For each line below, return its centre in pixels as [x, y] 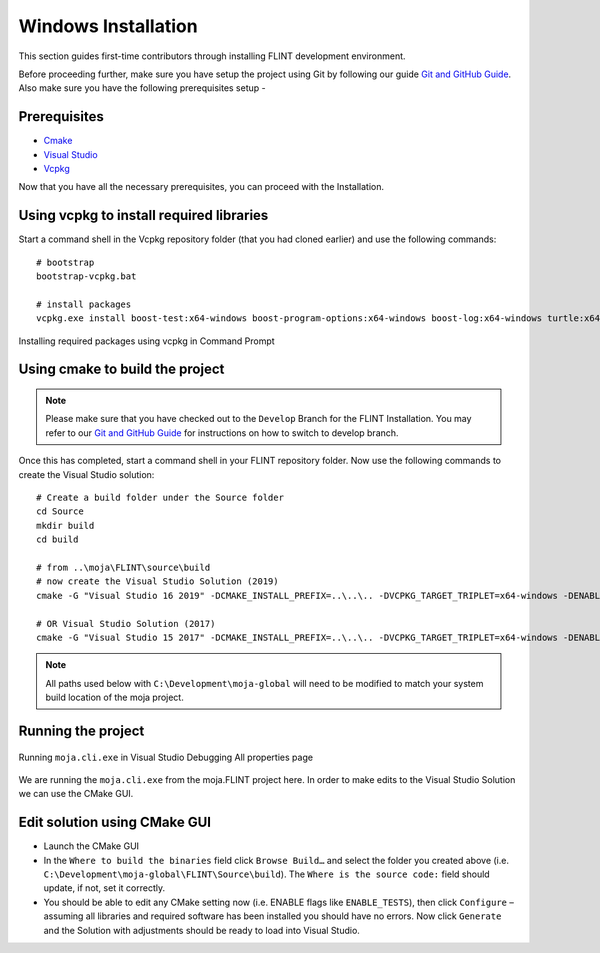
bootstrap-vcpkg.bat [86, 276]
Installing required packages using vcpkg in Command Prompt [146, 341]
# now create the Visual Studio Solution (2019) [157, 581]
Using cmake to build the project [121, 369]
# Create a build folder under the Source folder [160, 498]
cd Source [60, 511]
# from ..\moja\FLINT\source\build [123, 567]
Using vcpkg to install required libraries [143, 215]
